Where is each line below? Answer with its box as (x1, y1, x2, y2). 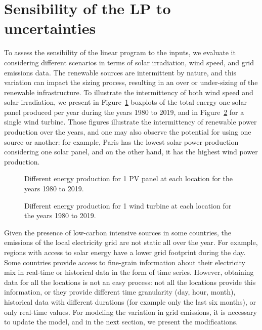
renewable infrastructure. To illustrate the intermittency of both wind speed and (4, 87, 253, 97)
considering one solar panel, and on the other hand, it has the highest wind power (4, 146, 258, 157)
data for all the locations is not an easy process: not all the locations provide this (4, 276, 256, 287)
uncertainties (4, 18, 96, 38)
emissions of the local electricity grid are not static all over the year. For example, (4, 237, 258, 247)
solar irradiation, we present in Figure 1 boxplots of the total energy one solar (4, 97, 247, 107)
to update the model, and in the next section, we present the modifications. (4, 316, 238, 327)
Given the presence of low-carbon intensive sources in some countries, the (4, 227, 232, 237)
